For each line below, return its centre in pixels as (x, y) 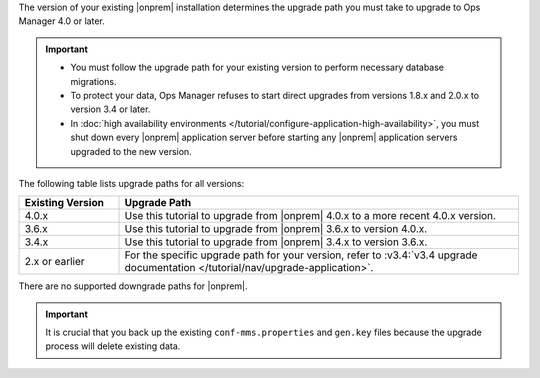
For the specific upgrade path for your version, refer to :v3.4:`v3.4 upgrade (301, 255)
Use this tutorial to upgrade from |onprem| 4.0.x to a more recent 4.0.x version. (310, 216)
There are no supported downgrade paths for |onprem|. (133, 286)
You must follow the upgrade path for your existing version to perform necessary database (257, 67)
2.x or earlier (54, 262)
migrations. (93, 81)
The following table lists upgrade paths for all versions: (131, 183)
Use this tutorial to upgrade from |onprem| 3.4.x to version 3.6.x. (276, 242)
